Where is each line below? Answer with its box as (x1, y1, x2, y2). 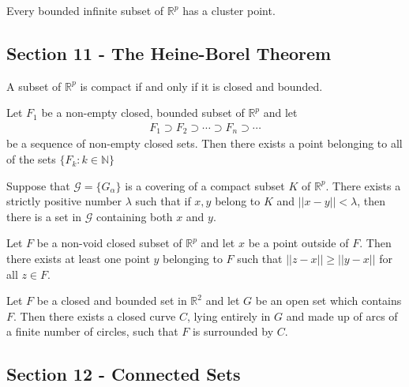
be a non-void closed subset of (36, 235, 182, 251)
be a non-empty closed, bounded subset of (41, 104, 245, 121)
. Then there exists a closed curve (13, 307, 176, 324)
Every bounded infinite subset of (6, 2, 164, 18)
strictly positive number (6, 193, 122, 209)
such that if (135, 193, 191, 209)
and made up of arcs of (286, 307, 398, 324)
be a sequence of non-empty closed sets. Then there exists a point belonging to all (6, 135, 403, 152)
